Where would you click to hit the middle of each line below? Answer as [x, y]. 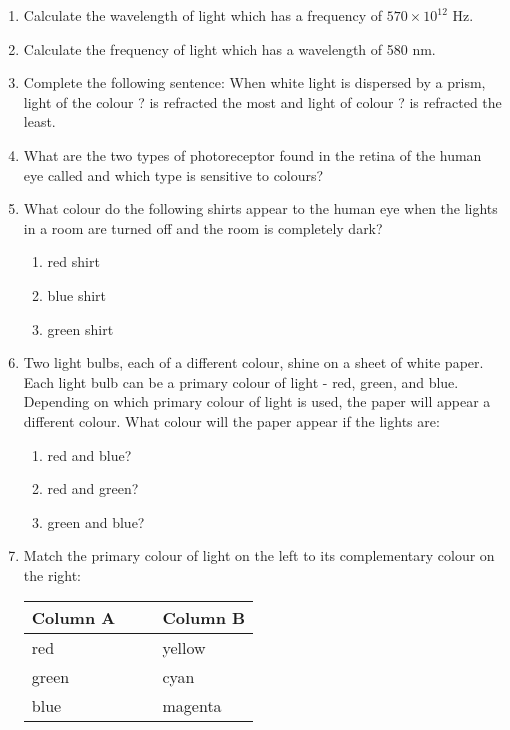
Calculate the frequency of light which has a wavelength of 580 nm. [229, 48]
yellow [184, 648]
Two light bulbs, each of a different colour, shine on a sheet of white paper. [253, 362]
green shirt [80, 328]
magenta [192, 706]
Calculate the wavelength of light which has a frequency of [203, 15]
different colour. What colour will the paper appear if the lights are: [231, 420]
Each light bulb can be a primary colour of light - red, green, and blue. [241, 381]
